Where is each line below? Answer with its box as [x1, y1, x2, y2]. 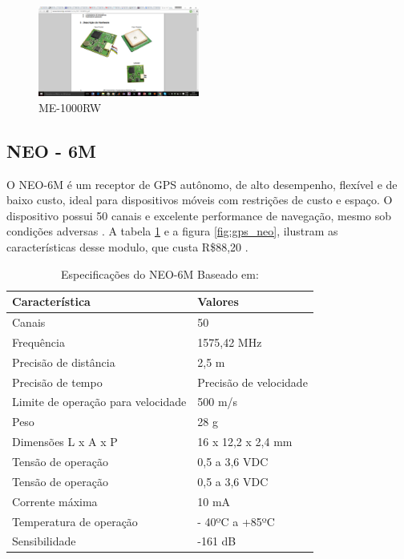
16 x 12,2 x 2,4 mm [197, 433, 293, 450]
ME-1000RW [38, 99, 102, 115]
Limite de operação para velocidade [12, 393, 187, 410]
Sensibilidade [12, 533, 76, 549]
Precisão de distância [12, 353, 115, 370]
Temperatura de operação [12, 513, 138, 529]
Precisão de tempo [12, 373, 103, 390]
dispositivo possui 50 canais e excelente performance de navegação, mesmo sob [6, 207, 392, 223]
